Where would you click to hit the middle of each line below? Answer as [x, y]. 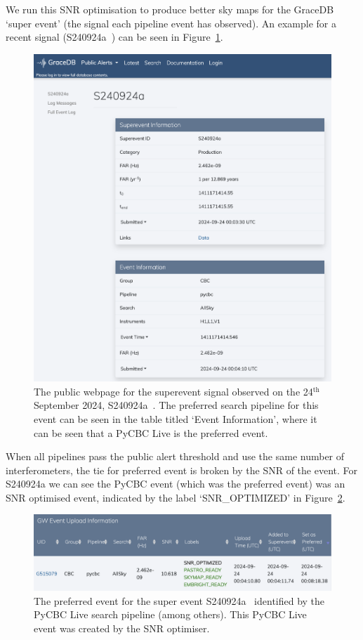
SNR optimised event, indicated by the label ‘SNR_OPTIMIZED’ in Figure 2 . [176, 497]
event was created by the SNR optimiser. [122, 628]
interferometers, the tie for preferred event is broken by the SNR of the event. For [181, 470]
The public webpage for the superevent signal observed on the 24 [173, 391]
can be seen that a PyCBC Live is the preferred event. [151, 432]
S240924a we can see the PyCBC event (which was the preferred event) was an [176, 484]
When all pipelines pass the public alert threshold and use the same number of [175, 456]
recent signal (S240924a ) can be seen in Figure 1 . [114, 37]
